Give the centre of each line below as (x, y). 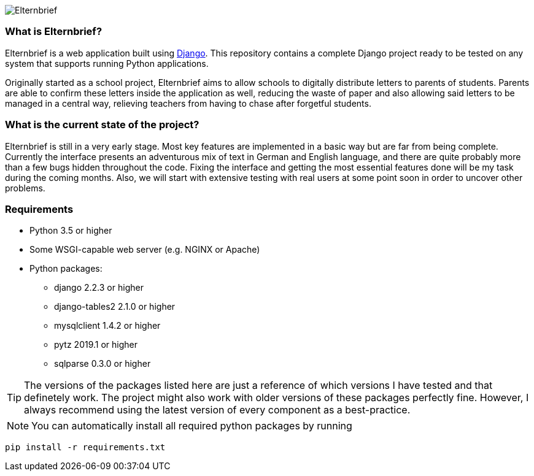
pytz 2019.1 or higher (96, 345)
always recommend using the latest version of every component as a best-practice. (217, 410)
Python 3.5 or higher (71, 231)
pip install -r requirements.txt (85, 447)
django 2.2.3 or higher (99, 288)
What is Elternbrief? (54, 32)
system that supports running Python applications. (107, 63)
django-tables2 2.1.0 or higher (115, 307)
